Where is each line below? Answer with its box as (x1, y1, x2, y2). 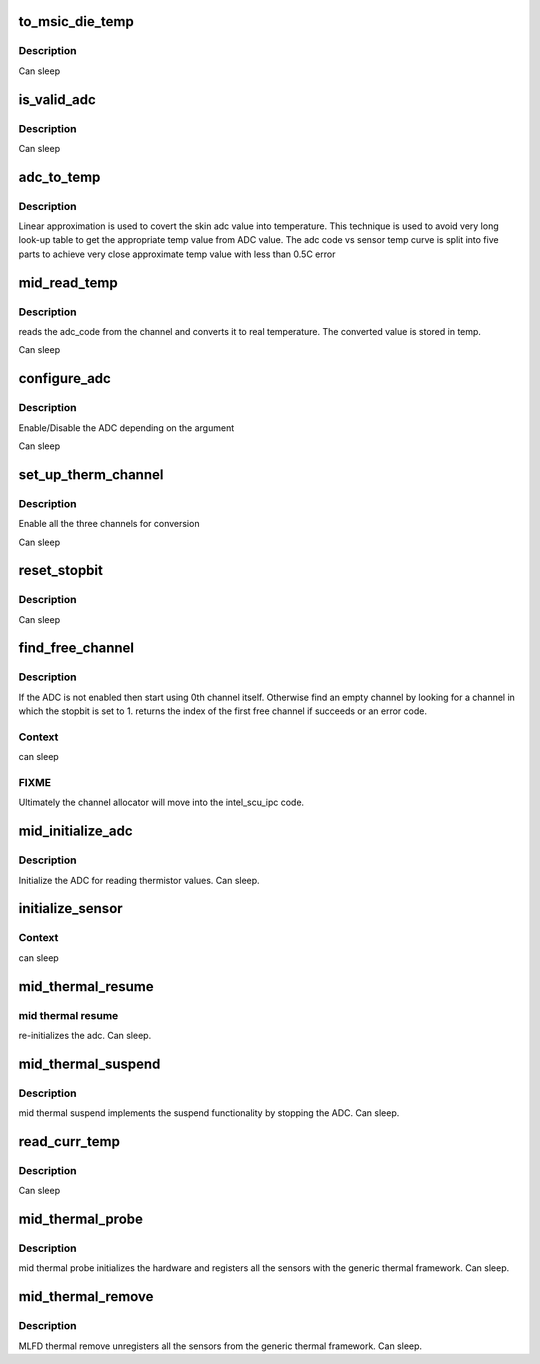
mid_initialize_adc (18, 823, 134, 840)
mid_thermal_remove (18, 1288, 154, 1305)
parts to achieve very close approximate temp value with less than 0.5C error (18, 248, 336, 260)
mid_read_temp (18, 274, 119, 291)
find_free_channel (18, 640, 135, 657)
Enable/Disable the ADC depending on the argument (18, 421, 235, 434)
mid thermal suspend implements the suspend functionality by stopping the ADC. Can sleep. (18, 1107, 400, 1119)
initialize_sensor (18, 900, 124, 917)
